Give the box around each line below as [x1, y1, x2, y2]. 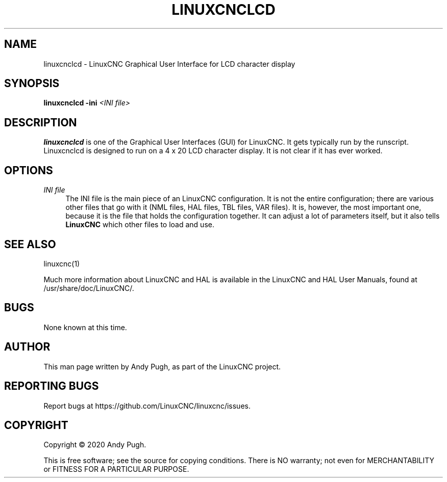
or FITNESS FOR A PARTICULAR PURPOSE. [43, 465, 189, 474]
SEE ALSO [4, 237, 56, 251]
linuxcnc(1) [43, 259, 80, 268]
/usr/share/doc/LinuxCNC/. [43, 283, 134, 292]
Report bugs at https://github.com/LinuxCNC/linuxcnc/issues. [43, 401, 251, 410]
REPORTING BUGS [4, 380, 99, 393]
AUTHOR [4, 340, 51, 354]
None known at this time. [43, 323, 127, 332]
